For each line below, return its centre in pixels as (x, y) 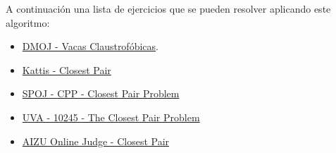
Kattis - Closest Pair (67, 69)
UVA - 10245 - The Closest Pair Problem (111, 117)
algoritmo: (28, 22)
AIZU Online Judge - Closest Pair (96, 141)
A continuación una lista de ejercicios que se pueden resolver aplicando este (168, 8)
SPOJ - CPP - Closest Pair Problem (101, 93)
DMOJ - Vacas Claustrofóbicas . (90, 46)
